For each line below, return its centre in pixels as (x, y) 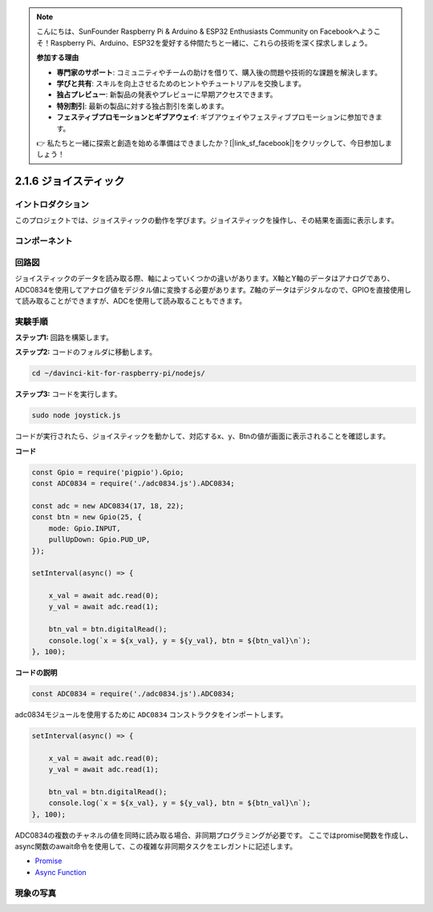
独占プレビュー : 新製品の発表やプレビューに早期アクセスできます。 (167, 95)
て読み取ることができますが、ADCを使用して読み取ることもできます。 (131, 301)
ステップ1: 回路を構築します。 (64, 337)
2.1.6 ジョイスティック (70, 182)
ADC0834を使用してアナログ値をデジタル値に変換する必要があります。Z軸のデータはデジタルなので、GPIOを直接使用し (213, 289)
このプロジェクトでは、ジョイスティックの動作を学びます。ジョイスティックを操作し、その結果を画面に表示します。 (206, 220)
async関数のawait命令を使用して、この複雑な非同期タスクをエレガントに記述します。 (156, 846)
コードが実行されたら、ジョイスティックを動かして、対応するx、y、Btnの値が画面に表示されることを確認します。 (202, 436)
